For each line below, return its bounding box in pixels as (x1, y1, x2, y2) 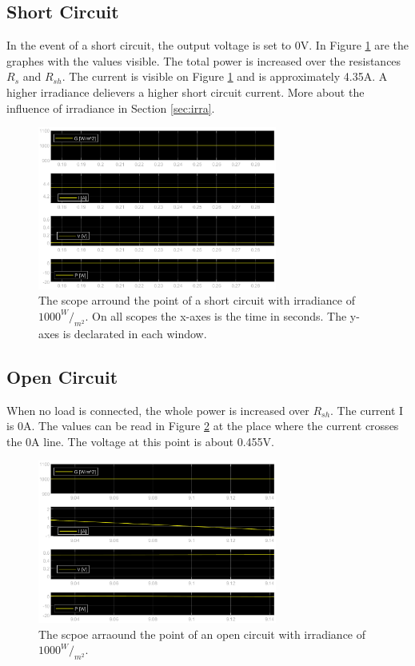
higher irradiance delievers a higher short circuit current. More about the (6, 83, 365, 100)
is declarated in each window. (62, 325, 207, 341)
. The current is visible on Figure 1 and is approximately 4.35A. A (62, 68, 388, 85)
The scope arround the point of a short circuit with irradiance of (38, 292, 355, 309)
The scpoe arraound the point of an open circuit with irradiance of (38, 625, 366, 642)
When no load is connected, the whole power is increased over (6, 401, 309, 418)
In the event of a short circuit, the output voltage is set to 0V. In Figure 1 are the (6, 37, 409, 54)
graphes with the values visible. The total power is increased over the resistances (6, 52, 401, 69)
